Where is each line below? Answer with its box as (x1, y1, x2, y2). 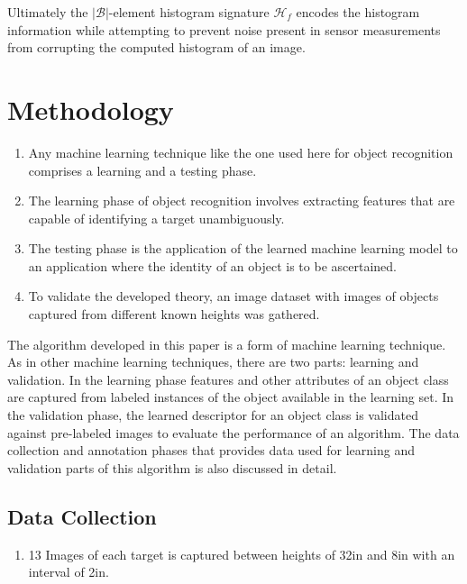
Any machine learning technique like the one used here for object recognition (28, 142, 453, 161)
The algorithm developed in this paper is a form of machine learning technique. (7, 334, 446, 353)
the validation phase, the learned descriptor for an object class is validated (7, 406, 418, 424)
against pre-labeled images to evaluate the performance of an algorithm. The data (7, 423, 460, 442)
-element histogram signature (108, 3, 270, 21)
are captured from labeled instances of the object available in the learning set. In (7, 388, 454, 406)
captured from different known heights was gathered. (28, 305, 320, 324)
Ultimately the (7, 3, 88, 21)
